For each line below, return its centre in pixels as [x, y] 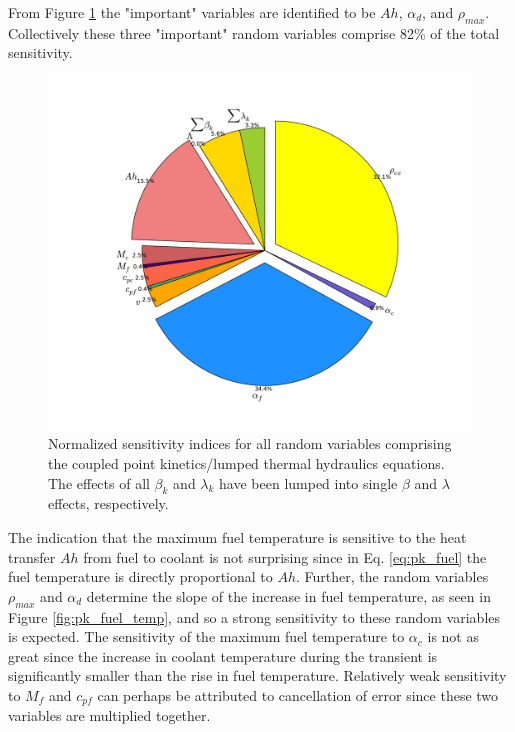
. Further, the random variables [392, 576]
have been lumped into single [308, 482]
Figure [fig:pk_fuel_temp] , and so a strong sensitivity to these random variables [254, 616]
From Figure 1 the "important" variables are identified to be [192, 12]
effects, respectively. [108, 503]
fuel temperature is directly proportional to [140, 576]
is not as [453, 636]
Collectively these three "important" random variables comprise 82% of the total [254, 32]
